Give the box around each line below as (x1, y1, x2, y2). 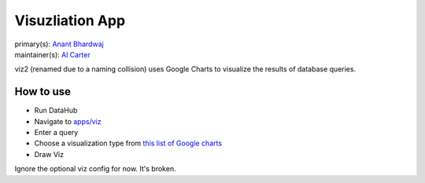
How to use (14, 85, 71, 98)
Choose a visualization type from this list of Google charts (34, 138, 223, 148)
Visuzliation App (14, 12, 126, 29)
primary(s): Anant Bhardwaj (14, 39, 104, 49)
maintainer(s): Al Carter (14, 49, 91, 59)
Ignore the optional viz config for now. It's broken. (14, 164, 176, 174)
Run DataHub (34, 106, 78, 115)
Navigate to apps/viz (34, 116, 102, 126)
